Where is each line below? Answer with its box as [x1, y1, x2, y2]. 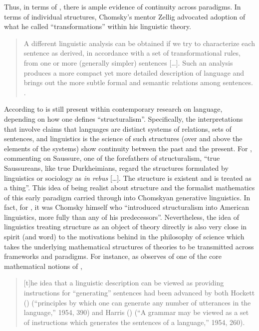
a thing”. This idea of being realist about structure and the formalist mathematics [4, 182, 255, 193]
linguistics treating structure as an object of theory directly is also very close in [4, 221, 247, 232]
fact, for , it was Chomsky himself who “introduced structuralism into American [4, 202, 249, 212]
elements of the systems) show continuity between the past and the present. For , [4, 143, 252, 153]
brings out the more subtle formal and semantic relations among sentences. [23, 77, 253, 88]
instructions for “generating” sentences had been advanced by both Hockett [23, 287, 255, 298]
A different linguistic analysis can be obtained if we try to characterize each [23, 38, 255, 48]
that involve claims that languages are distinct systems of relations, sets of [4, 123, 232, 134]
